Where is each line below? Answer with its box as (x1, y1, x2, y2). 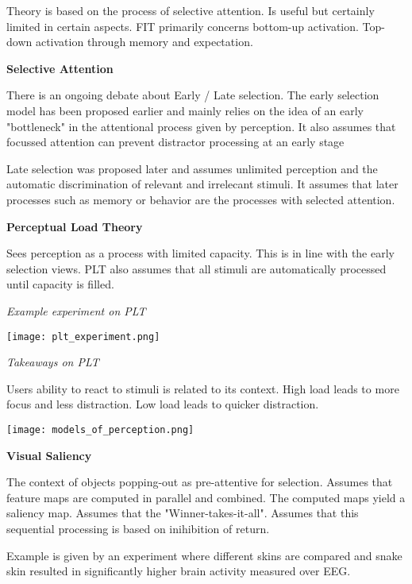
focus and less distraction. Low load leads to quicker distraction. (6, 396, 319, 412)
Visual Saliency (6, 447, 92, 463)
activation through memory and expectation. (35, 33, 253, 50)
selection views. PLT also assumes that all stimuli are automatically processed (6, 260, 387, 277)
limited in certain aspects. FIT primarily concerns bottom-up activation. (6, 17, 359, 34)
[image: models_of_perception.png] (6, 423, 194, 435)
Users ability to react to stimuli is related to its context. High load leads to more (6, 380, 399, 396)
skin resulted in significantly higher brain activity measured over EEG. (6, 563, 351, 579)
